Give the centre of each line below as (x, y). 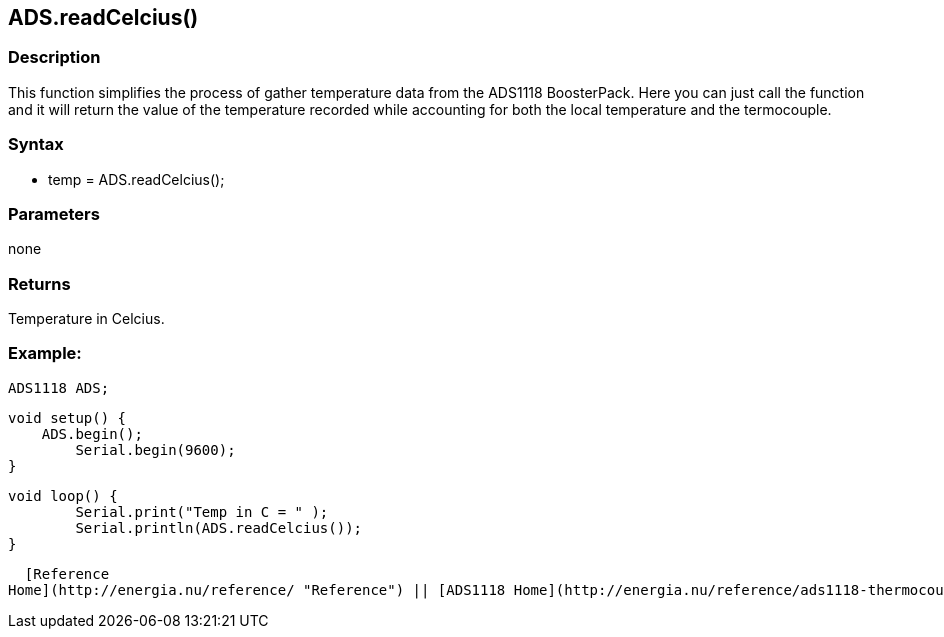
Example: (45, 353)
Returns (39, 283)
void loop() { (63, 495)
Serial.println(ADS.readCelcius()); (219, 527)
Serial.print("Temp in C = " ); (202, 511)
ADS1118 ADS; (59, 387)
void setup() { (67, 417)
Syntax (36, 144)
